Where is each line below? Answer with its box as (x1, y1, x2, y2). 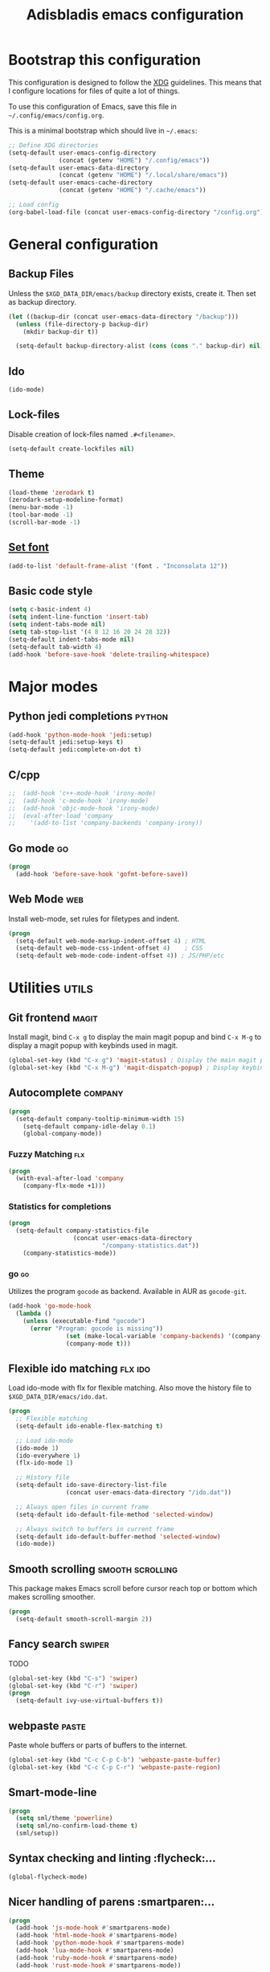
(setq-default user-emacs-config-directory (8, 149, 157, 157)
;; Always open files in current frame (15, 1502, 149, 1511)
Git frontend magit (8, 1011, 98, 1025)
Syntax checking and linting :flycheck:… (8, 1851, 216, 1865)
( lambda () (15, 1309, 52, 1318)
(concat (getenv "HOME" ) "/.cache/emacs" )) (59, 187, 207, 195)
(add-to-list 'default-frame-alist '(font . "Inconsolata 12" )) (8, 561, 228, 570)
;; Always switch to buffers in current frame (15, 1525, 174, 1533)
